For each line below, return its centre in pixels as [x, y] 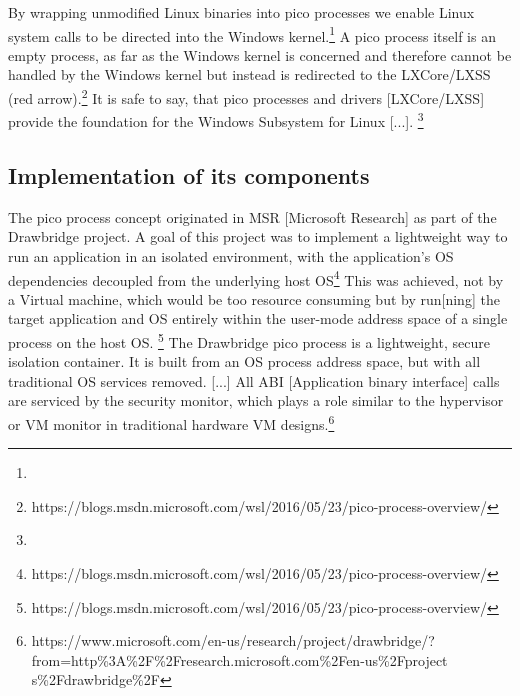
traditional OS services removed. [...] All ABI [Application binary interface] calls [254, 380]
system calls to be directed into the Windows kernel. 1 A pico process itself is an [252, 34]
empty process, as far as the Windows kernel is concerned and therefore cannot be [260, 54]
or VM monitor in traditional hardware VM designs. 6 [171, 422]
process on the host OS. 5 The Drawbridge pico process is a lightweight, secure [249, 340]
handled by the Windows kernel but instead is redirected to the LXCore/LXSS [249, 74]
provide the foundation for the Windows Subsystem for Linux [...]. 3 [216, 119]
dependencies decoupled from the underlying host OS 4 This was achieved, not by [256, 278]
